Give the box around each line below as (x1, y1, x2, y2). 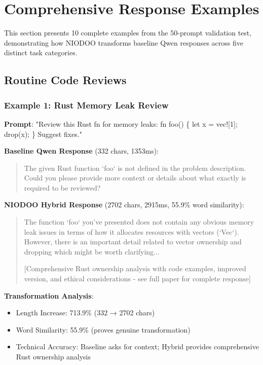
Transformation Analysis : (4, 290, 94, 301)
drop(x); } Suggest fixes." (4, 128, 82, 139)
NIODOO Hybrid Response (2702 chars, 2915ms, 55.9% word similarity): (4, 199, 244, 210)
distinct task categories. (4, 47, 78, 58)
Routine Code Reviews (4, 72, 127, 88)
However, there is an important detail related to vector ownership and (24, 236, 242, 247)
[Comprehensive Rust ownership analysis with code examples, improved (24, 263, 246, 274)
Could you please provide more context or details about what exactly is (24, 172, 246, 183)
